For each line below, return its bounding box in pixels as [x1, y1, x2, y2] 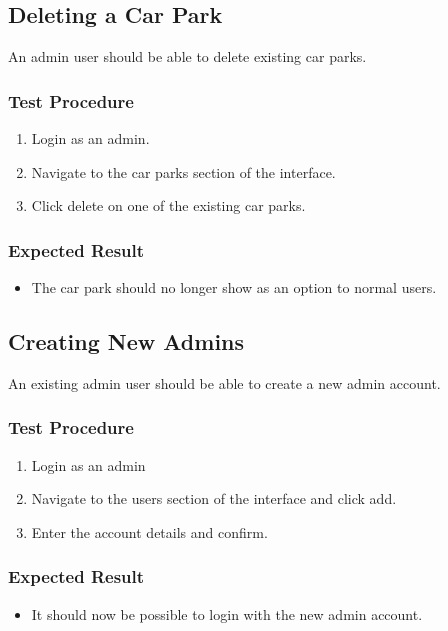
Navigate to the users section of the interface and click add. [31, 488, 397, 509]
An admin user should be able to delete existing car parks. [8, 46, 367, 67]
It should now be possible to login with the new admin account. [31, 603, 423, 624]
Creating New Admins [8, 326, 245, 356]
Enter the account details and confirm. [31, 521, 268, 542]
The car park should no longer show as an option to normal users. [31, 277, 437, 298]
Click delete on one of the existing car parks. [31, 195, 306, 216]
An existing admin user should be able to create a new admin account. [8, 372, 441, 393]
